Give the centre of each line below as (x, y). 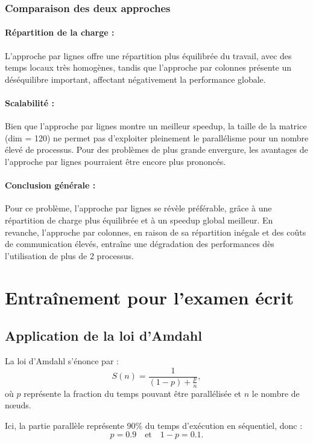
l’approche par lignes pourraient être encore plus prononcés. (115, 161)
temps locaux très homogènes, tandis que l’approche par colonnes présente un (148, 67)
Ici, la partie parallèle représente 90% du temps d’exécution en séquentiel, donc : (154, 425)
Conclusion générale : (50, 185)
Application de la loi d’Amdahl (103, 336)
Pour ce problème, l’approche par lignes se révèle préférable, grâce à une (138, 208)
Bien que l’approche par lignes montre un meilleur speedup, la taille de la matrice (156, 126)
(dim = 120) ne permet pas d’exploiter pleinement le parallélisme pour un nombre (157, 137)
